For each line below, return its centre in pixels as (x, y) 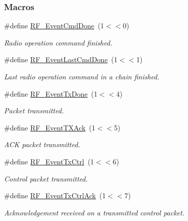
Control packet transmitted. (46, 178)
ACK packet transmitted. (42, 144)
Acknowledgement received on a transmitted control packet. (95, 212)
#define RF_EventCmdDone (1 (54, 26)
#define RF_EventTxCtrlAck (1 (55, 195)
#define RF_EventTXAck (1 (50, 127)
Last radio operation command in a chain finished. (82, 76)
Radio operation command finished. (58, 42)
